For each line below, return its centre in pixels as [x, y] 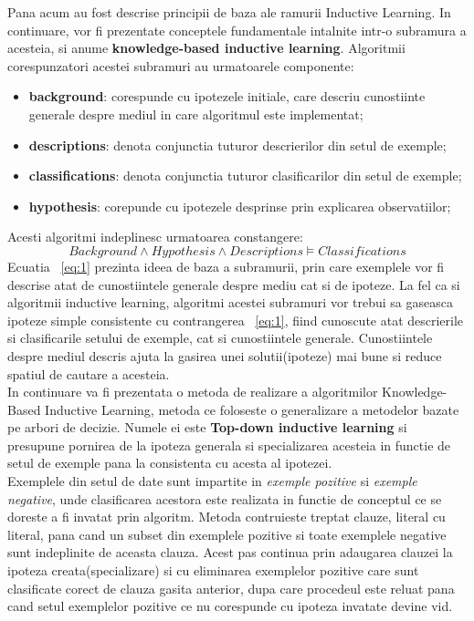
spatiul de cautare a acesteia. [89, 373]
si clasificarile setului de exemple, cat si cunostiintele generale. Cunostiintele [220, 338]
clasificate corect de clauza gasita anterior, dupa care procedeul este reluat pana [231, 588]
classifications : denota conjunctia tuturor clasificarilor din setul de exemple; [245, 176]
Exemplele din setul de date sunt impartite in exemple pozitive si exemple [212, 481]
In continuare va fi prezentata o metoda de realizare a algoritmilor [193, 392]
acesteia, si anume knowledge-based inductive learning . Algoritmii [206, 48]
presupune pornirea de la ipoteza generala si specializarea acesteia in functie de [229, 445]
